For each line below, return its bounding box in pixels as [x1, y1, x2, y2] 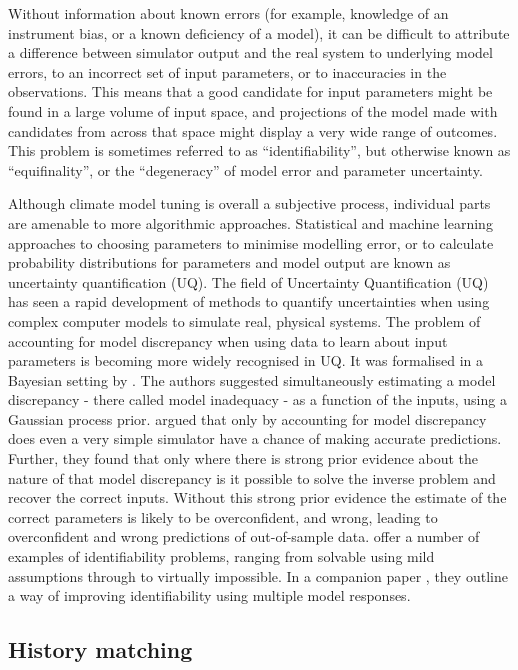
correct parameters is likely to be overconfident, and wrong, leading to [8, 506, 438, 527]
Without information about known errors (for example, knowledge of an [8, 3, 449, 23]
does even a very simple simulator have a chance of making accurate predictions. [8, 428, 502, 449]
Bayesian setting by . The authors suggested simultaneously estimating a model [8, 369, 496, 390]
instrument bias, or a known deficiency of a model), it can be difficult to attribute [8, 22, 510, 43]
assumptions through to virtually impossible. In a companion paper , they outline [8, 565, 508, 586]
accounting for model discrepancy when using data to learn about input [8, 330, 448, 351]
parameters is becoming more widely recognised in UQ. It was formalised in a [8, 350, 483, 371]
